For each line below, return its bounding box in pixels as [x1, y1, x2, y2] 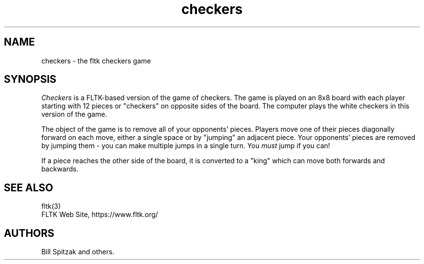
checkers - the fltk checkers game [41, 56, 151, 65]
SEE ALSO [4, 181, 53, 194]
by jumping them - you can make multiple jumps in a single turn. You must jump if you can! [41, 141, 330, 150]
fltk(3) [41, 202, 61, 211]
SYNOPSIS [4, 73, 57, 86]
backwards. [41, 165, 78, 173]
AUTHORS [4, 227, 55, 239]
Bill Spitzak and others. [41, 248, 115, 256]
